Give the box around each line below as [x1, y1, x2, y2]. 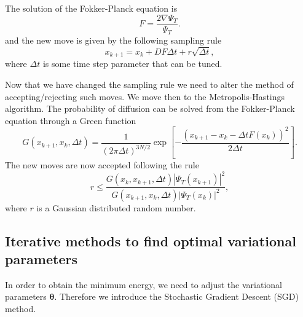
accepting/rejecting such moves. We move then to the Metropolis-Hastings [5, 90, 285, 103]
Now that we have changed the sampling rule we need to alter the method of [5, 77, 294, 90]
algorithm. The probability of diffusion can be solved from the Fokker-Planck [5, 102, 295, 115]
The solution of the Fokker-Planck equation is [5, 2, 178, 14]
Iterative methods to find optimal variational [5, 231, 296, 250]
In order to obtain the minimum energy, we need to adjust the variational [5, 278, 282, 291]
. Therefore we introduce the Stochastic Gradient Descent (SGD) [54, 290, 299, 303]
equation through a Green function [5, 114, 136, 127]
